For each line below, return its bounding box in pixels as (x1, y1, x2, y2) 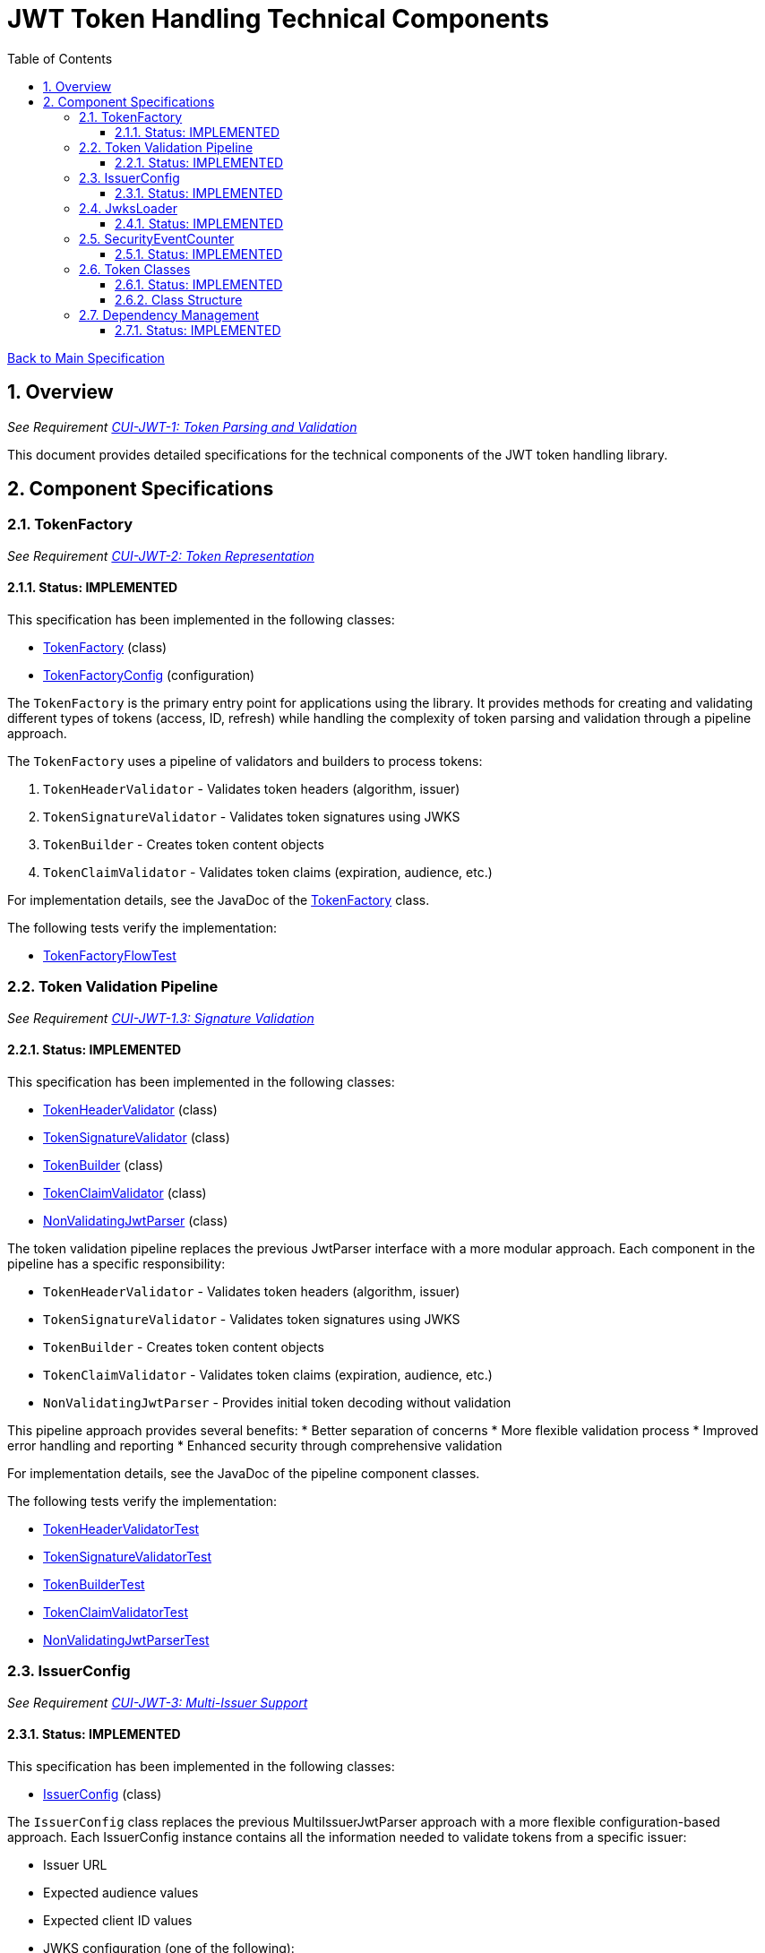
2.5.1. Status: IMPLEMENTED (115, 245, 283, 262)
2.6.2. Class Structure (115, 291, 243, 307)
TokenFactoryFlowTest (43, 948, 176, 964)
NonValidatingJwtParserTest (43, 1632, 210, 1648)
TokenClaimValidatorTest (43, 1605, 188, 1620)
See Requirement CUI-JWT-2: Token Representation (7, 547, 314, 564)
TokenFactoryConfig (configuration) (43, 667, 255, 684)
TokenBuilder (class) (43, 1157, 164, 1173)
